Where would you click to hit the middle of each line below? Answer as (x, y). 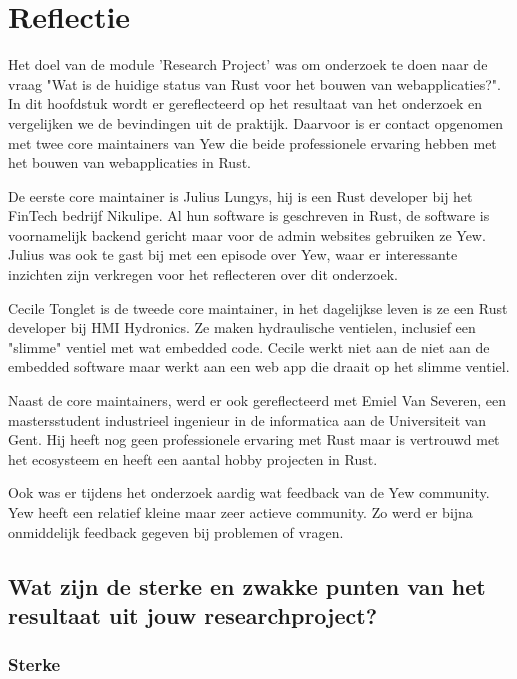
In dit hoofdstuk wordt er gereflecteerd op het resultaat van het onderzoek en (245, 103)
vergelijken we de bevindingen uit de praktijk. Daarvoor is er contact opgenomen (256, 122)
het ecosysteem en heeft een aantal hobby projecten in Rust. (193, 458)
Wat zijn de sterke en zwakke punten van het (247, 585)
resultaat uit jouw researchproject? (193, 614)
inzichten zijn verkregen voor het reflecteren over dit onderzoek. (203, 274)
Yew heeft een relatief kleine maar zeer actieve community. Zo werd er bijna (240, 512)
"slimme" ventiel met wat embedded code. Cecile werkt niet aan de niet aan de (249, 346)
